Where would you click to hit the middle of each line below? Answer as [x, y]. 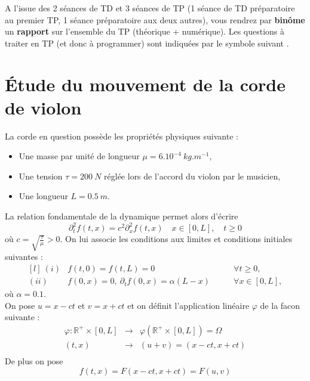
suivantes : [24, 257]
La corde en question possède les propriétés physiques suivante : [122, 136]
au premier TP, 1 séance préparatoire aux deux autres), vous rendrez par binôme [155, 19]
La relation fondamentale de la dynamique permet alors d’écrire [122, 216]
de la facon [280, 305]
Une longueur [43, 196]
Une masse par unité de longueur [79, 156]
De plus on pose [34, 360]
